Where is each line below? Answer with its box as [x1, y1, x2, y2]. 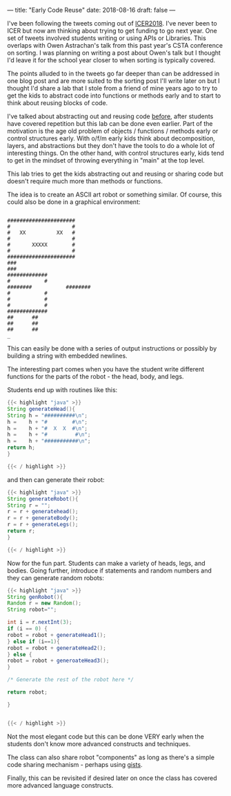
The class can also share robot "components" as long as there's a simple [7, 753, 215, 761]
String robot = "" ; [7, 607, 57, 613]
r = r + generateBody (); [7, 515, 79, 521]
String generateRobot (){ [7, 495, 79, 502]
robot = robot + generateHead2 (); [7, 645, 107, 651]
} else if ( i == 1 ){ [7, 638, 60, 645]
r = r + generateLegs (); [7, 521, 79, 528]
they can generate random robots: [7, 573, 105, 582]
